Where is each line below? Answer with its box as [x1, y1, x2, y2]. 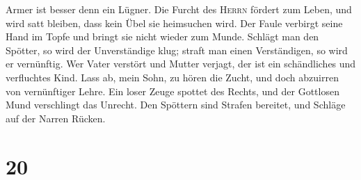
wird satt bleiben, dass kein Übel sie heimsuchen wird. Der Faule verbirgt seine [6, 15, 343, 30]
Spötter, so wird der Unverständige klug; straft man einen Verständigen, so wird [6, 42, 348, 57]
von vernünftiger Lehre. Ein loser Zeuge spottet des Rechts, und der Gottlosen [6, 83, 339, 98]
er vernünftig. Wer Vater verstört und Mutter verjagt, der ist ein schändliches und [6, 56, 356, 71]
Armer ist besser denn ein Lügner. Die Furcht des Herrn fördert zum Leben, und [6, 2, 352, 16]
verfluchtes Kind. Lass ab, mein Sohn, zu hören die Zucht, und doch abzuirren [6, 69, 339, 84]
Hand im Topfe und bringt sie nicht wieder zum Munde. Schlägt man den [6, 29, 319, 44]
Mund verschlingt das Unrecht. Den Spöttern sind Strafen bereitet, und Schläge [6, 97, 346, 112]
